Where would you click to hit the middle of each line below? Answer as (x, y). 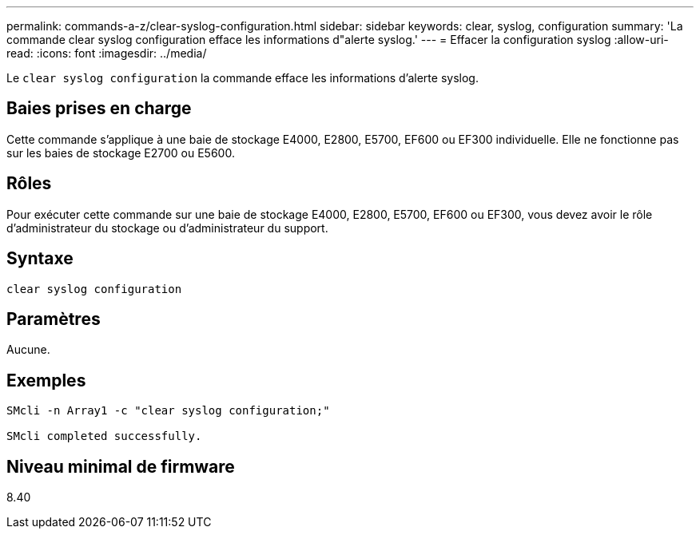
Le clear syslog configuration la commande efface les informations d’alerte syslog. (243, 78)
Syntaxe (40, 259)
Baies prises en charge (99, 109)
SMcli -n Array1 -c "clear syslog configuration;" (168, 411)
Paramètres (54, 319)
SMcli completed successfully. (104, 436)
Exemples (46, 380)
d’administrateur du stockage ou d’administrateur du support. (167, 228)
